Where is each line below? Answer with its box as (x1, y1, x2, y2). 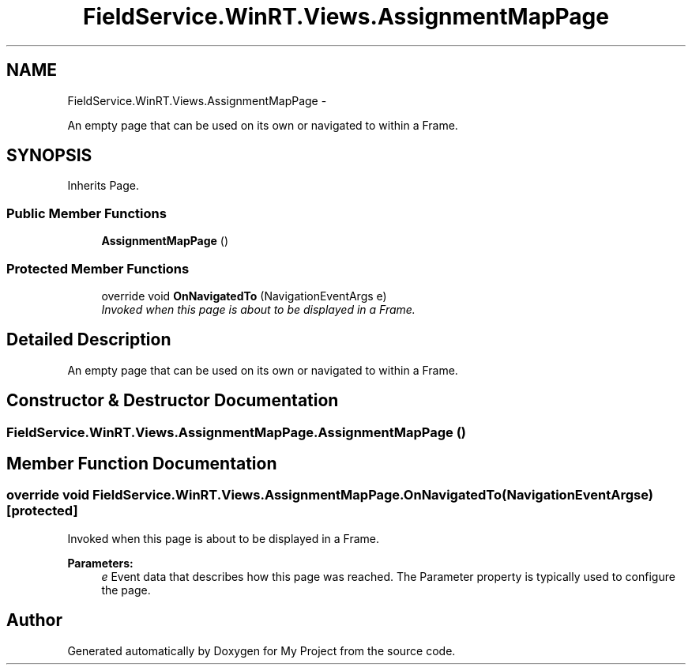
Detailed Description (6, 330, 171, 350)
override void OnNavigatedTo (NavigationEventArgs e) (101, 288, 387, 303)
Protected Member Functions (6, 260, 190, 277)
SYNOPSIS (6, 145, 92, 166)
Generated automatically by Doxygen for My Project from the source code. (67, 643, 456, 658)
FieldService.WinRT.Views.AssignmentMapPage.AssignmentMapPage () (6, 424, 466, 440)
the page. (101, 582, 151, 597)
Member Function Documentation (6, 454, 277, 474)
